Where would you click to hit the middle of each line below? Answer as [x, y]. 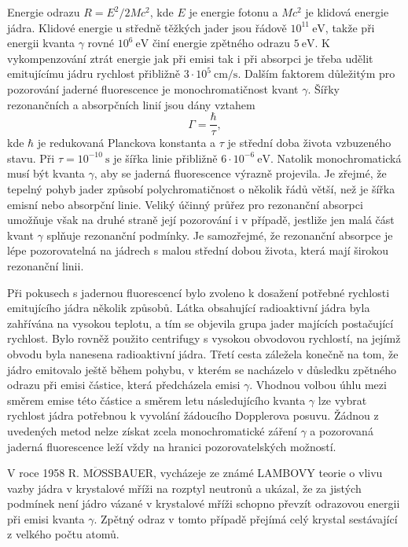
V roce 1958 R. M [50, 473]
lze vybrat [342, 400]
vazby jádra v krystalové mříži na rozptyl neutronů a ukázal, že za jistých [184, 488]
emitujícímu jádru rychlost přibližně [94, 73]
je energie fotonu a [233, 12]
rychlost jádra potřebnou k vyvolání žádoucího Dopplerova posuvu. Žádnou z [193, 415]
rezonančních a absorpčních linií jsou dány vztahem [131, 104]
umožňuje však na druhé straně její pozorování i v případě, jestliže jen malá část [201, 220]
